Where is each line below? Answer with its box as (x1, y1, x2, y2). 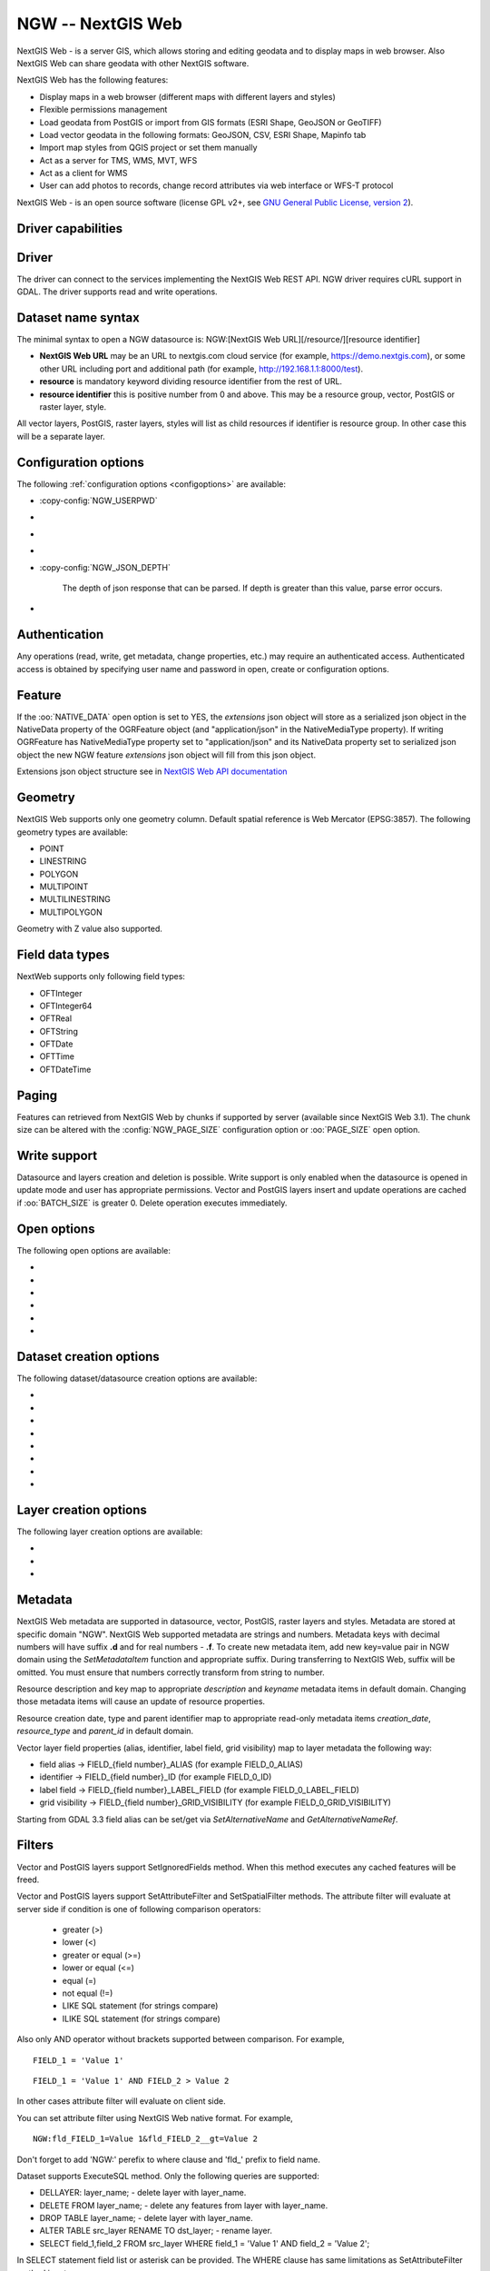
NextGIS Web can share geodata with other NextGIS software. (16, 57, 250, 68)
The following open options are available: (16, 1245, 171, 1255)
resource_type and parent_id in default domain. (16, 1726, 194, 1737)
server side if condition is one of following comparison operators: (16, 1903, 261, 1914)
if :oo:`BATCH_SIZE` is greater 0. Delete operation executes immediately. (16, 1197, 288, 1208)
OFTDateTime (39, 1064, 92, 1075)
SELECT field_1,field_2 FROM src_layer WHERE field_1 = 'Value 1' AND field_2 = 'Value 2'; (39, 2237, 370, 2248)
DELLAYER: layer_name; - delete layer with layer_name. (39, 2187, 247, 2198)
